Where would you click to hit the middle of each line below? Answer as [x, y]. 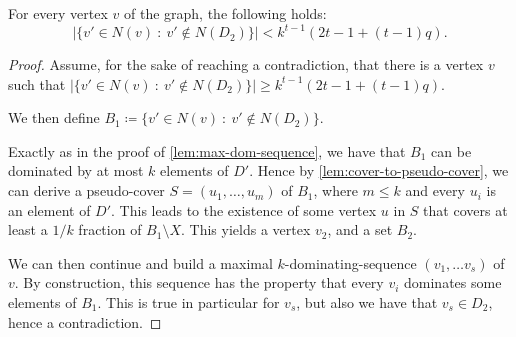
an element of [49, 209]
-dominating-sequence [350, 262]
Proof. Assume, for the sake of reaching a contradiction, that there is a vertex [246, 64]
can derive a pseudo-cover [86, 190]
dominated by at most [76, 170]
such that [37, 83]
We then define [54, 117]
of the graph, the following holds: [225, 13]
